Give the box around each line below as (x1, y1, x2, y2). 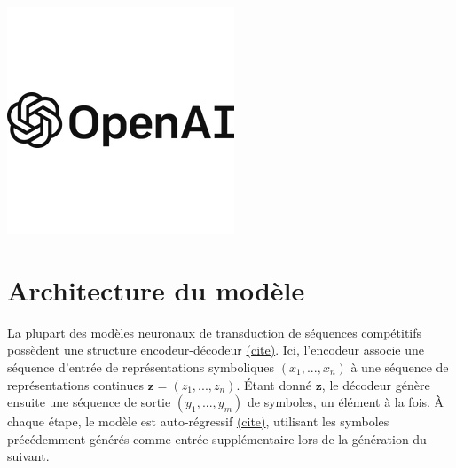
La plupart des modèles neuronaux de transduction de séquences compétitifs (7, 323, 422, 341)
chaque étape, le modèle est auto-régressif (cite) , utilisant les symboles (7, 412, 389, 431)
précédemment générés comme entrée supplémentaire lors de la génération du (7, 429, 427, 448)
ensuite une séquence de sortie (7, 393, 171, 411)
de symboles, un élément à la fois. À (248, 393, 444, 411)
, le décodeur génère (321, 375, 430, 394)
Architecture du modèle (7, 271, 305, 308)
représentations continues (7, 375, 144, 394)
